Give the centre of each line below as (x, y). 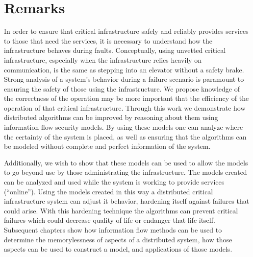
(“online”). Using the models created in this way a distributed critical (109, 191)
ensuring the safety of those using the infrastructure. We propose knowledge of (122, 88)
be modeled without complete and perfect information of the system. (107, 146)
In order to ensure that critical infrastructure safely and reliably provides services (126, 31)
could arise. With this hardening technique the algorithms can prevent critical (121, 210)
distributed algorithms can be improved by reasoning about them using (111, 117)
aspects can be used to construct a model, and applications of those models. (118, 249)
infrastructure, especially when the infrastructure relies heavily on (103, 59)
